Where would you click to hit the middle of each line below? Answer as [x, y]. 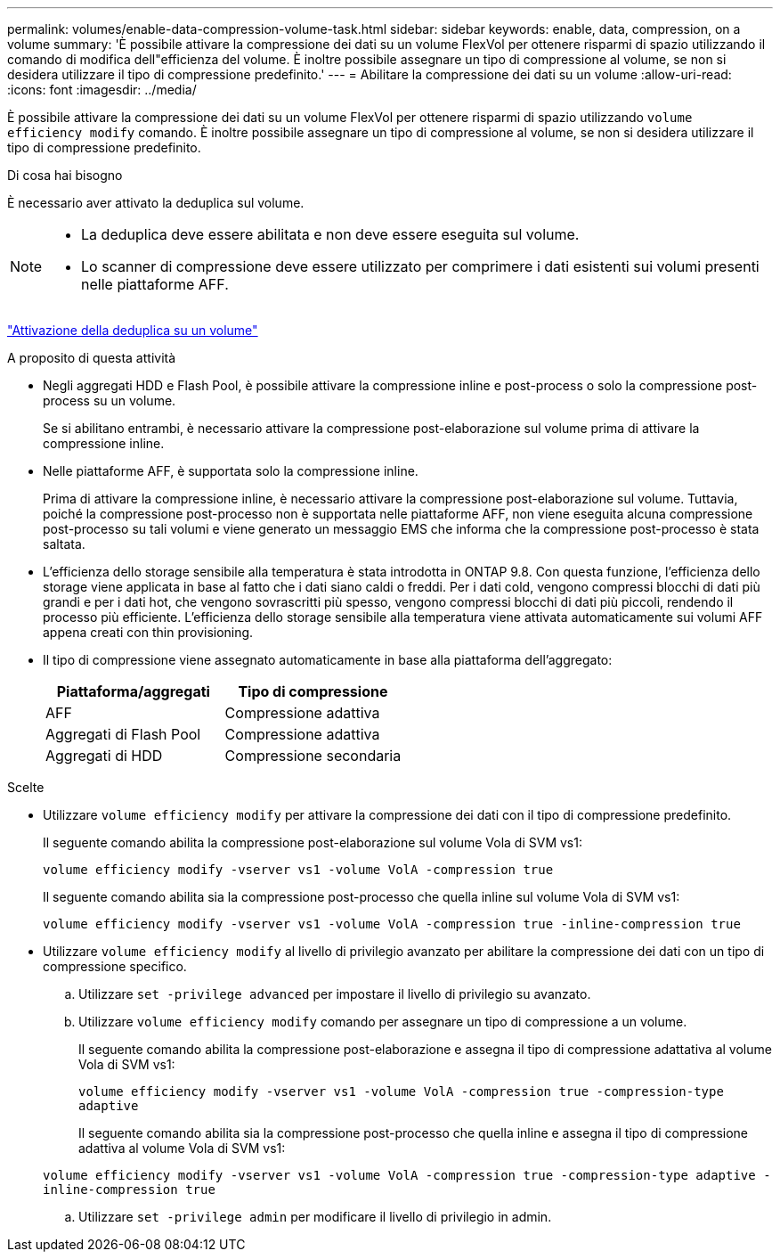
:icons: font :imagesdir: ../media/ [102, 90]
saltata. [64, 544]
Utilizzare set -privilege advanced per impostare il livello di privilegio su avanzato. [335, 994]
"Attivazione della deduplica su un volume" [133, 330]
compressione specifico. [115, 966]
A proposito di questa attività [92, 358]
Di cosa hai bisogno [65, 175]
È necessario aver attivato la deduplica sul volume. [156, 203]
